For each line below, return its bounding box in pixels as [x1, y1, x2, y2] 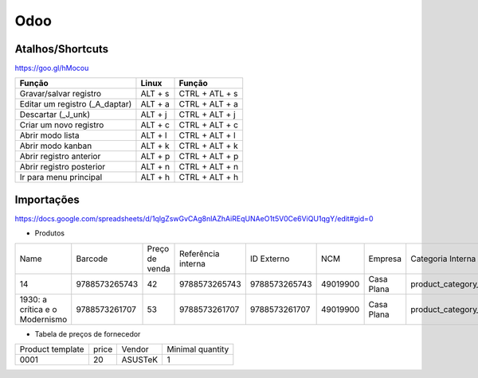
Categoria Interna [410, 253, 476, 264]
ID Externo [249, 253, 290, 264]
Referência [179, 247, 220, 259]
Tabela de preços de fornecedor [34, 329, 141, 338]
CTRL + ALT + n [178, 162, 239, 173]
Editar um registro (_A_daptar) [19, 99, 132, 110]
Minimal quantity [167, 344, 229, 355]
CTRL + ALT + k [178, 140, 238, 151]
